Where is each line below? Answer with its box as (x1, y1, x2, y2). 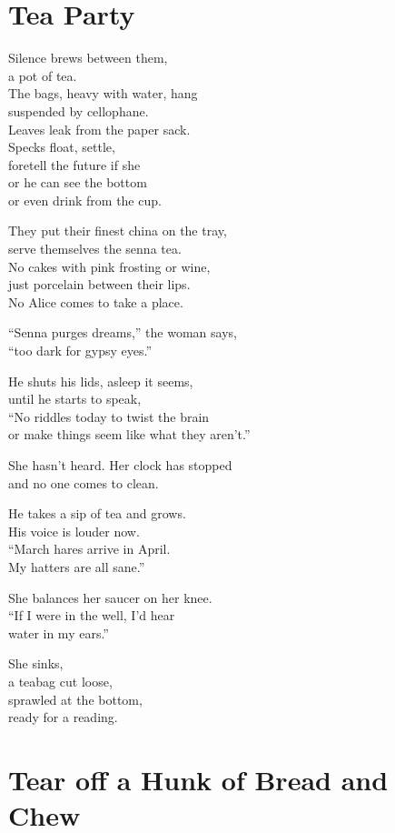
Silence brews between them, (8, 48, 168, 67)
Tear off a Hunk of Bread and (8, 760, 389, 798)
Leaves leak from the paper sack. (8, 119, 191, 138)
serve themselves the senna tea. (8, 239, 182, 258)
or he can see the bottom (8, 173, 147, 192)
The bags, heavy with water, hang (8, 84, 198, 103)
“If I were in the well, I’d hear (8, 606, 175, 625)
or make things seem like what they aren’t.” (8, 425, 251, 444)
